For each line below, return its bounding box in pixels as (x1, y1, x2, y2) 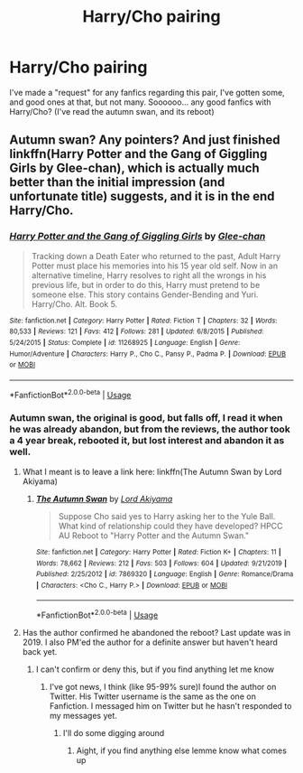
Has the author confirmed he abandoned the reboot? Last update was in (22, 628, 291, 638)
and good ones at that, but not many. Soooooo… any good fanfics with (9, 97, 272, 107)
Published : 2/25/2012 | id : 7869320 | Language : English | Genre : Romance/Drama (35, 570, 294, 579)
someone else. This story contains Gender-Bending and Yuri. (31, 289, 259, 300)
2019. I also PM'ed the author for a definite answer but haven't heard (22, 637, 278, 647)
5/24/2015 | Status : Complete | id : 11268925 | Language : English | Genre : (9, 338, 241, 347)
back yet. (22, 647, 58, 657)
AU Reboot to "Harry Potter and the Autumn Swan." (58, 530, 250, 541)
